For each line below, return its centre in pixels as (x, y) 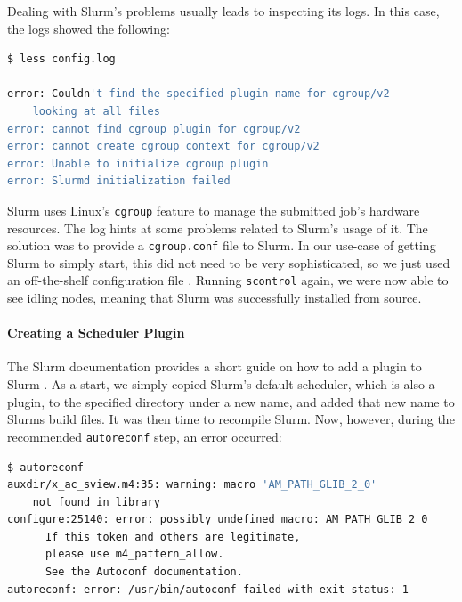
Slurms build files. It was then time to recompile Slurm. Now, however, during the (231, 419)
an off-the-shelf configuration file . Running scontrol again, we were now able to (228, 280)
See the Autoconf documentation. (144, 572)
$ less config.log (61, 59)
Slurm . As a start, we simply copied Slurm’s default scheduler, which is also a (221, 384)
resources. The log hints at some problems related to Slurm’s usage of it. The (218, 228)
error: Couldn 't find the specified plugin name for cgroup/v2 (199, 94)
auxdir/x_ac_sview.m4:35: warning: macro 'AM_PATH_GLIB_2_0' (192, 485)
